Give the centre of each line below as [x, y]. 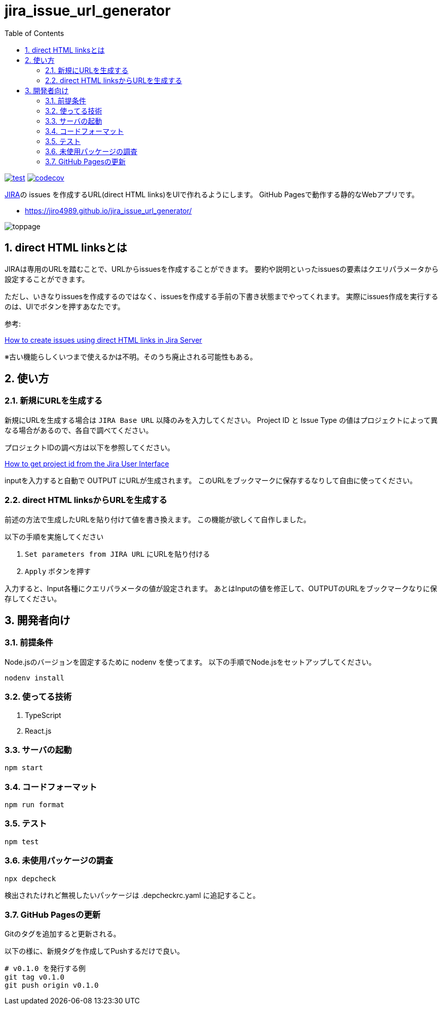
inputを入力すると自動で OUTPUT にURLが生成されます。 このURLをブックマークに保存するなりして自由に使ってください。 [211, 480]
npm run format [35, 805]
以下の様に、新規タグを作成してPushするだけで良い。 [95, 951]
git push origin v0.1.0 [52, 985]
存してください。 [33, 598]
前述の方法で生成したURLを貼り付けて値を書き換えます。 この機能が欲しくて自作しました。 [158, 519]
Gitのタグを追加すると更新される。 [63, 934]
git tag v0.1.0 [35, 977]
